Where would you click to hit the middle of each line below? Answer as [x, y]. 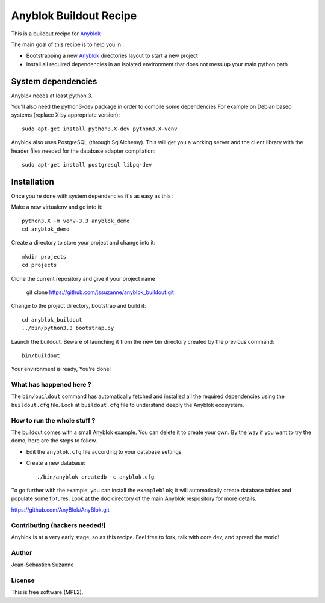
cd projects [39, 265]
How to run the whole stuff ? [53, 420]
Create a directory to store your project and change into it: [83, 243]
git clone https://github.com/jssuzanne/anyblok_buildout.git [100, 292]
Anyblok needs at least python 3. [52, 96]
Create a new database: [56, 463]
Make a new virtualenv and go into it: [57, 207]
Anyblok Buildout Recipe [74, 16]
